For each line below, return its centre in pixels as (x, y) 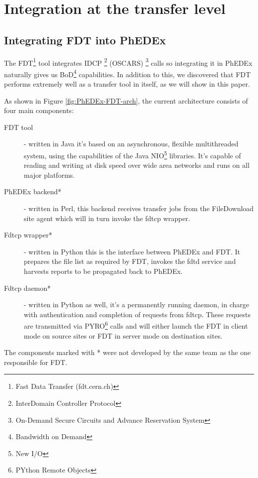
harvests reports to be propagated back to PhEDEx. (103, 271)
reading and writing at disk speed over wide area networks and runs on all (137, 165)
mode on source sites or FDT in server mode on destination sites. (123, 335)
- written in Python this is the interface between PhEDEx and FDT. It (132, 251)
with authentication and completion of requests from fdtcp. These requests (137, 314)
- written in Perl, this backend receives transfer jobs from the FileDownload (139, 208)
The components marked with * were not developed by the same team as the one (128, 352)
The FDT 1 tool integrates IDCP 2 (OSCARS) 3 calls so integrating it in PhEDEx (128, 62)
